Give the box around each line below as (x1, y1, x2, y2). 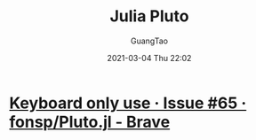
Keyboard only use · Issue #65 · (9, 93, 247, 113)
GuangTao (130, 35, 169, 46)
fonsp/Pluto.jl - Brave (9, 112, 171, 132)
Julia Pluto (109, 6, 189, 27)
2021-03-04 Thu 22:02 (107, 52, 192, 63)
